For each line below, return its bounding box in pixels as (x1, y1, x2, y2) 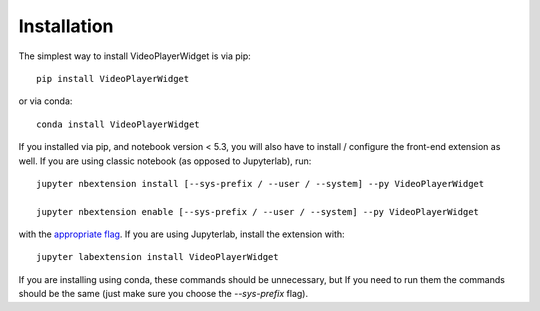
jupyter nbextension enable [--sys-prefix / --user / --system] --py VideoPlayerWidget (36, 206, 480, 217)
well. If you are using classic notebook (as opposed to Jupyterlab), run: (18, 155, 312, 167)
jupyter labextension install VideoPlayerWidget (36, 251, 279, 263)
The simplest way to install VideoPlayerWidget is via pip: (18, 50, 252, 62)
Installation (18, 15, 114, 37)
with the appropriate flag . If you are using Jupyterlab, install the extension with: (18, 228, 345, 240)
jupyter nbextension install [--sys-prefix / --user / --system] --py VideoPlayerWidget (36, 178, 485, 189)
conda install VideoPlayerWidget (36, 118, 200, 130)
